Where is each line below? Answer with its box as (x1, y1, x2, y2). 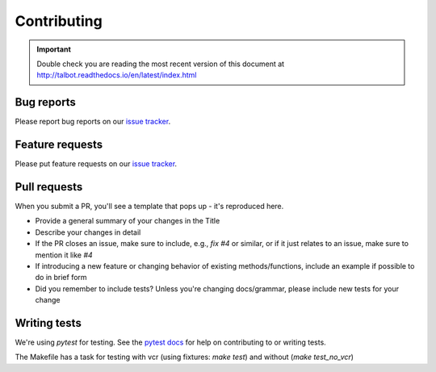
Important (36, 44, 72, 54)
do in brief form (35, 273, 88, 282)
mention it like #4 (35, 250, 93, 260)
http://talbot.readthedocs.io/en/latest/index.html (36, 70, 197, 80)
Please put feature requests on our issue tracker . (15, 159, 178, 169)
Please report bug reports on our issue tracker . (15, 117, 171, 127)
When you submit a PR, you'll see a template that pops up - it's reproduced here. (15, 202, 284, 211)
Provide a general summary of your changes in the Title (35, 216, 220, 226)
